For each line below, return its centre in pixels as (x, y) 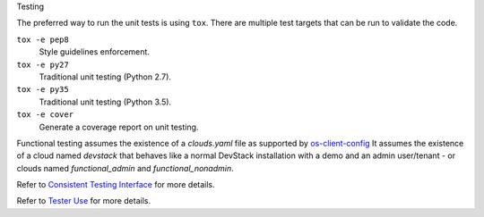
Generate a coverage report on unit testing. (119, 127)
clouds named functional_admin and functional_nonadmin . (125, 168)
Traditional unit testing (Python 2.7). (105, 77)
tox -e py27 (43, 64)
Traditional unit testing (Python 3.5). (105, 102)
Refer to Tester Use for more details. (84, 201)
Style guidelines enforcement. (94, 52)
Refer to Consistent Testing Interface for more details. (116, 185)
